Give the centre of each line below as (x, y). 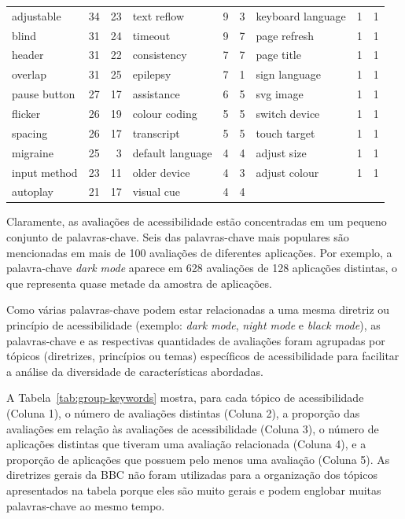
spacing (30, 133)
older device (161, 172)
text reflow (158, 15)
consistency (160, 55)
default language (172, 152)
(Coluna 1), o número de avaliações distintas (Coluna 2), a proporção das (183, 412)
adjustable (37, 15)
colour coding (165, 113)
